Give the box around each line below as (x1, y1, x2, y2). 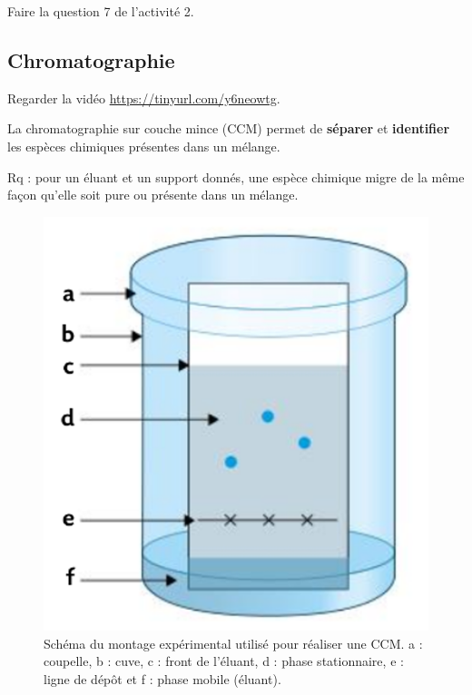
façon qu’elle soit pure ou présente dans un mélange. (7, 185, 299, 204)
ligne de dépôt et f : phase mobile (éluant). (44, 670, 281, 689)
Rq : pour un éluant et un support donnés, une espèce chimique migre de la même (7, 167, 465, 186)
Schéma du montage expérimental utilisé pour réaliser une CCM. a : (44, 633, 423, 652)
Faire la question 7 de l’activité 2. (7, 2, 194, 20)
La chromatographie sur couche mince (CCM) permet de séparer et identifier (7, 119, 450, 138)
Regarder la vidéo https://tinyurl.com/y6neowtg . (7, 88, 280, 107)
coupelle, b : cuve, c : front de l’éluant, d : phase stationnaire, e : (44, 651, 404, 671)
